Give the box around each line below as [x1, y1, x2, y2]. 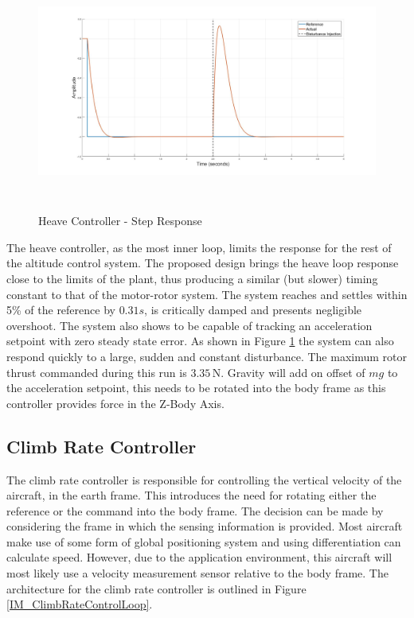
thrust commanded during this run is [6, 363, 187, 380]
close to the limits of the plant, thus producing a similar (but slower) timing [6, 270, 378, 286]
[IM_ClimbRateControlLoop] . [6, 596, 153, 612]
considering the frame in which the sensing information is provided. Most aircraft [6, 518, 403, 534]
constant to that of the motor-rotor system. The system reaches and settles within [6, 286, 408, 302]
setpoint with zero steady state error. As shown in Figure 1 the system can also [6, 332, 394, 349]
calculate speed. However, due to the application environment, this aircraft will [6, 549, 393, 566]
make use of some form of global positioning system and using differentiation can [6, 533, 401, 550]
